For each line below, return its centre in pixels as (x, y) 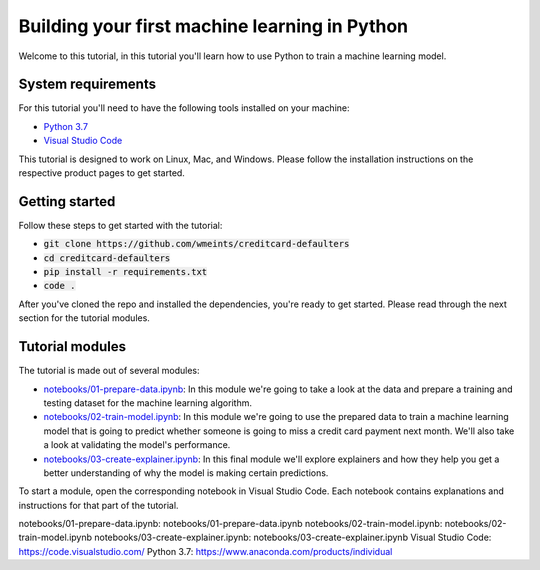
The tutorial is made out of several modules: (109, 371)
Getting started (67, 201)
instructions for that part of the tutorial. (98, 505)
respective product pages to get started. (101, 173)
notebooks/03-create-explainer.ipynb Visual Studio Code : (372, 537)
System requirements (87, 84)
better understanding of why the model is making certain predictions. (186, 472)
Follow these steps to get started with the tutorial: (120, 225)
